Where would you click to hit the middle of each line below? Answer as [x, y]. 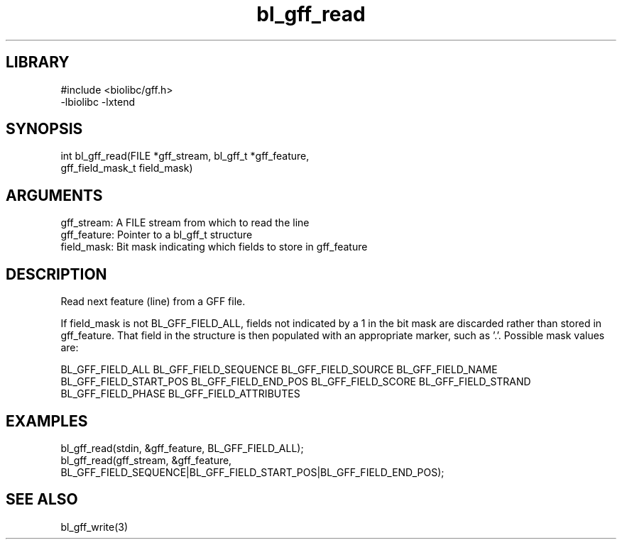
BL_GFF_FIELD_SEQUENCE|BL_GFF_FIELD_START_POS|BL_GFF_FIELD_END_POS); [252, 472]
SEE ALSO [42, 500]
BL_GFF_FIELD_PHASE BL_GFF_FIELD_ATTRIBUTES [180, 394]
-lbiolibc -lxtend [98, 101]
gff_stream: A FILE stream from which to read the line [185, 223]
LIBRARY [38, 62]
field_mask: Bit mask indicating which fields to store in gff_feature [214, 247]
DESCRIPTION [56, 274]
